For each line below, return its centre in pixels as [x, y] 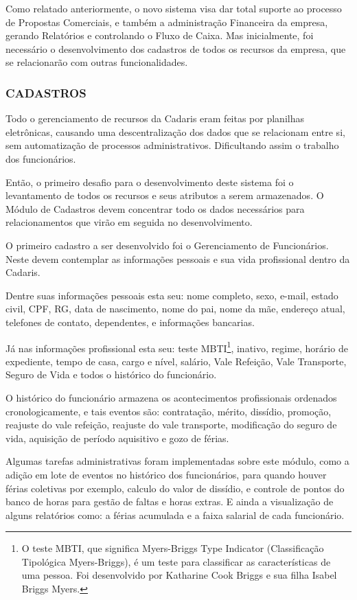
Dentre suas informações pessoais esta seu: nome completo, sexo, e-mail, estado [172, 295]
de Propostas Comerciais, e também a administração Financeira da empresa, [167, 22]
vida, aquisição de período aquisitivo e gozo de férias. [117, 438]
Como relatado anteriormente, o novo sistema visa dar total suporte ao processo [174, 8]
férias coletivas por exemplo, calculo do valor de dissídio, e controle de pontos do [175, 488]
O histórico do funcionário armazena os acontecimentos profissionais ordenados [171, 397]
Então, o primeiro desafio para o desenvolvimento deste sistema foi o [150, 182]
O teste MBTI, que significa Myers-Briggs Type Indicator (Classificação [173, 548]
